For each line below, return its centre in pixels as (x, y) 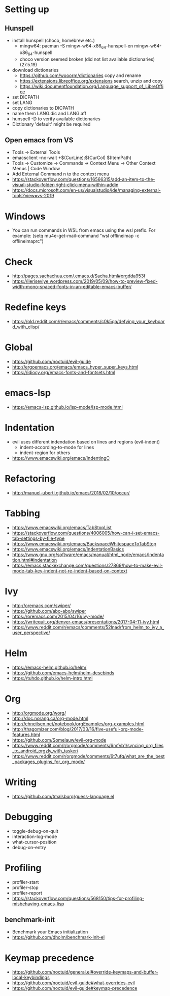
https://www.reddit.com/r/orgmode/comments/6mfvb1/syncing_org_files (88, 745)
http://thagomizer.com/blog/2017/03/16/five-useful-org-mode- (78, 729)
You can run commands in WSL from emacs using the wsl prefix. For (84, 230)
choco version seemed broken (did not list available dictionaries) (87, 59)
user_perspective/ (31, 633)
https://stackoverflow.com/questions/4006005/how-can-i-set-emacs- (86, 533)
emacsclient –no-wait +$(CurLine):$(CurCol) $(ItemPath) (72, 158)
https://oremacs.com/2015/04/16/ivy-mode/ (58, 616)
